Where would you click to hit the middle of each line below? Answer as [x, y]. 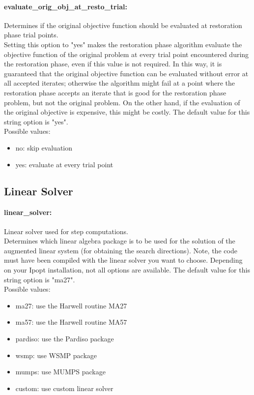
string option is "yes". [36, 121]
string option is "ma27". [40, 279]
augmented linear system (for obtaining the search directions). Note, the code [121, 250]
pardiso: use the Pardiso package [65, 339]
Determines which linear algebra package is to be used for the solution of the [120, 241]
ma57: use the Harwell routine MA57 [71, 322]
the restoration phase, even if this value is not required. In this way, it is [113, 64]
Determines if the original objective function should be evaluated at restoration [123, 25]
